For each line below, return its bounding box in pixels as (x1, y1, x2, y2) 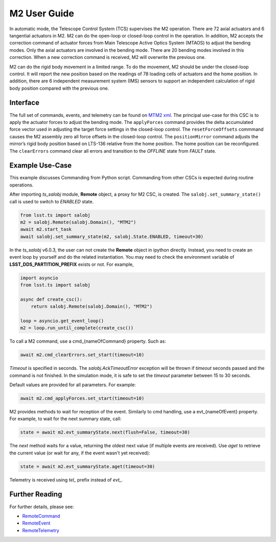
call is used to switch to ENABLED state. (9, 198, 94, 204)
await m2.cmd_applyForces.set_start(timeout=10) (20, 395, 145, 401)
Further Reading (9, 490, 62, 499)
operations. (9, 182, 34, 188)
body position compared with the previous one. (9, 85, 109, 91)
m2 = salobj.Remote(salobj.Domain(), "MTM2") (20, 219, 136, 225)
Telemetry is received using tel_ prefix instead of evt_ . (9, 476, 123, 483)
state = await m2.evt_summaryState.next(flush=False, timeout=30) (20, 429, 190, 435)
